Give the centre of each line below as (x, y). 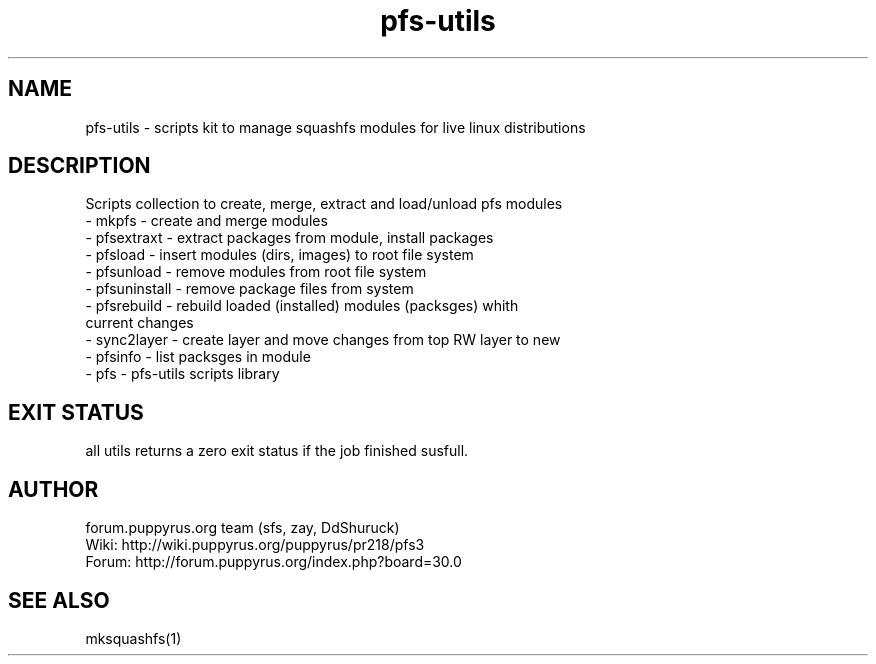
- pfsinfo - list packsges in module (198, 357)
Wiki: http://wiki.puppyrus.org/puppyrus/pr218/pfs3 (255, 545)
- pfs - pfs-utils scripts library (182, 374)
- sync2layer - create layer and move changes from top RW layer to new (323, 340)
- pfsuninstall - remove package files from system (249, 289)
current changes (139, 323)
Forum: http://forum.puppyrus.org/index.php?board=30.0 (273, 562)
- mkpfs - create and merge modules (206, 221)
